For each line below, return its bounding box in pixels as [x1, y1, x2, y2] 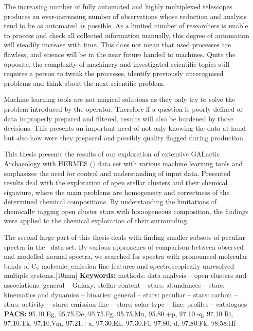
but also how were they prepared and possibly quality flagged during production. [4, 132, 245, 142]
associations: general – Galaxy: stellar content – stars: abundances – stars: [4, 280, 225, 290]
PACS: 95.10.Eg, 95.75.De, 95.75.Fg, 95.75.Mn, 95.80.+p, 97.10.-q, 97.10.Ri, [4, 308, 233, 318]
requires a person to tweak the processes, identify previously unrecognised [4, 68, 224, 78]
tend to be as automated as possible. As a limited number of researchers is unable [4, 20, 248, 31]
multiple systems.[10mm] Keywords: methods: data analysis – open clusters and [4, 270, 247, 280]
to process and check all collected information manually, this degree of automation [4, 30, 249, 40]
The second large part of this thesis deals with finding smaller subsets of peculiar [4, 232, 245, 242]
